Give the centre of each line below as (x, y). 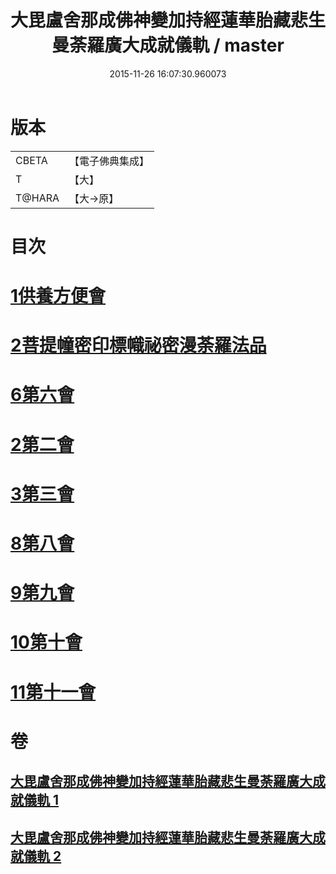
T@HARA (37, 198)
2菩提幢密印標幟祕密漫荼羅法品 (138, 345)
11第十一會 (53, 692)
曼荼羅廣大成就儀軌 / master (168, 45)
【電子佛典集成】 (109, 161)
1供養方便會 (58, 296)
